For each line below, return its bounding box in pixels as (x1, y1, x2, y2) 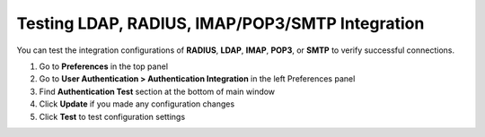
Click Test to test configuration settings (39, 111, 186, 122)
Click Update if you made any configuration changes (39, 98, 235, 109)
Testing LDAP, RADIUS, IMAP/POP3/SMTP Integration (16, 13, 425, 33)
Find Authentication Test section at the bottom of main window (39, 86, 276, 97)
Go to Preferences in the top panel (39, 61, 169, 72)
